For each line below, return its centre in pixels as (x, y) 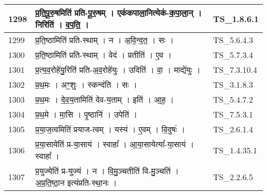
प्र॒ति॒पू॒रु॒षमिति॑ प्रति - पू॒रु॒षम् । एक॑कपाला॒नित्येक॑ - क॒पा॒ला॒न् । (118, 13)
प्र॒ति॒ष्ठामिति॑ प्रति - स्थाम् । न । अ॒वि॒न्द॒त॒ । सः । (104, 40)
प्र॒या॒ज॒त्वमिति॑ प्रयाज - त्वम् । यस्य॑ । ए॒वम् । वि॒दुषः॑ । (110, 129)
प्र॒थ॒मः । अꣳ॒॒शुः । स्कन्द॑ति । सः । (86, 84)
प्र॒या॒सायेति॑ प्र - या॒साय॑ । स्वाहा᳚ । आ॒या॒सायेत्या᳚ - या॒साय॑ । (115, 144)
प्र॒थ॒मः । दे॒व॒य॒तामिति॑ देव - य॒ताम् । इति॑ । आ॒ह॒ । (104, 99)
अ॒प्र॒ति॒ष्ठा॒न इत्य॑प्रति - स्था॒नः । (76, 182)
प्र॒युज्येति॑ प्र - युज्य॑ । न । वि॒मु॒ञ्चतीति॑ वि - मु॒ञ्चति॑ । (107, 171)
